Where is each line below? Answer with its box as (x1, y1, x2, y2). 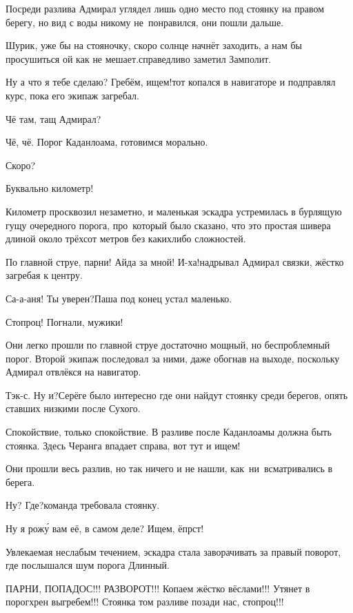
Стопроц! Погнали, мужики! (6, 314, 123, 329)
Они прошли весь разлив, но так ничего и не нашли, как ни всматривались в (6, 461, 333, 476)
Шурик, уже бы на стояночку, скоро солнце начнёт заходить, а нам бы (6, 38, 302, 52)
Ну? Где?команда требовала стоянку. (6, 498, 160, 512)
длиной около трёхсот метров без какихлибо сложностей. (6, 231, 246, 246)
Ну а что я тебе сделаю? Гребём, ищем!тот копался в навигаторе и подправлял (6, 75, 336, 89)
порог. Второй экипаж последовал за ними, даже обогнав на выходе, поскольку (6, 351, 340, 365)
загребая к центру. (6, 268, 83, 282)
